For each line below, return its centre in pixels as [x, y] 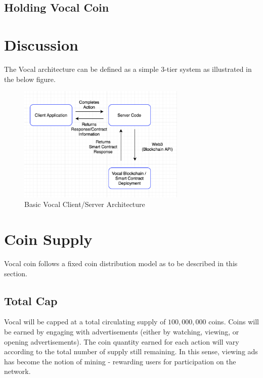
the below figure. [30, 79]
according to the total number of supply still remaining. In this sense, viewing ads [131, 351]
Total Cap [31, 300]
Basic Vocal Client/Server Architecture [85, 204]
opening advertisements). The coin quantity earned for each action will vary [122, 341]
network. [17, 371]
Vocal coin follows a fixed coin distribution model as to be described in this [121, 263]
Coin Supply [48, 239]
